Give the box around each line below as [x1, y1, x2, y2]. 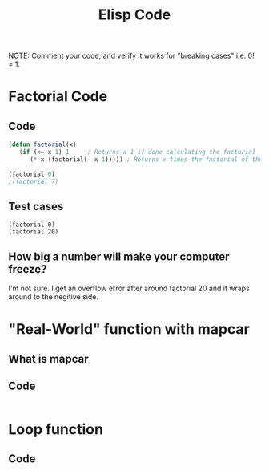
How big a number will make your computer [8, 250, 230, 263]
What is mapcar [8, 351, 90, 366]
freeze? [8, 262, 47, 276]
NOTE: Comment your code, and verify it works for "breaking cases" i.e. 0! [8, 51, 255, 61]
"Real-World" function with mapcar [8, 320, 250, 339]
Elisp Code [98, 6, 171, 24]
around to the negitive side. [8, 292, 98, 302]
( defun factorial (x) [8, 140, 78, 149]
